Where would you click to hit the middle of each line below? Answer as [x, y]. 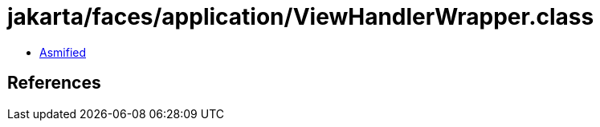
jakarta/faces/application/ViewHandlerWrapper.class [301, 17]
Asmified [63, 52]
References [54, 83]
